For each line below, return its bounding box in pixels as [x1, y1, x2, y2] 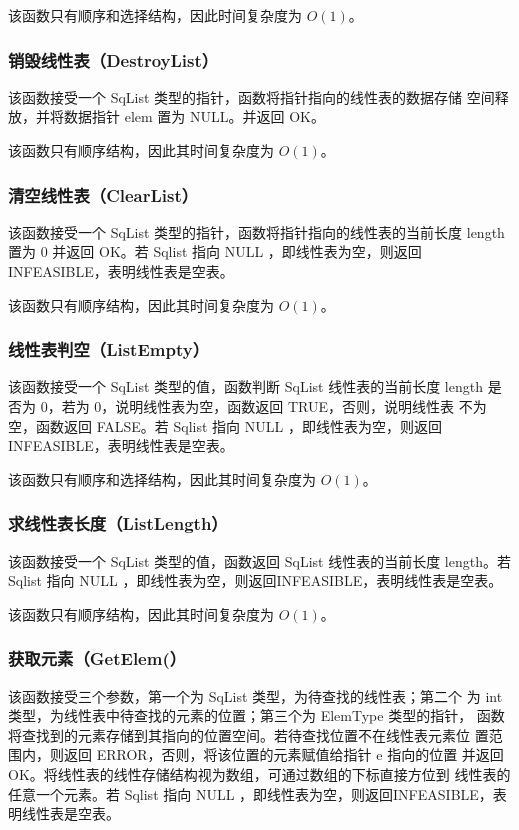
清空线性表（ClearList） [8, 182, 199, 207]
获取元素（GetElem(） [8, 646, 187, 671]
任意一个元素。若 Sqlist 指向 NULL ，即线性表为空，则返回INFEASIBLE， [8, 783, 493, 804]
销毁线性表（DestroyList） [8, 47, 219, 72]
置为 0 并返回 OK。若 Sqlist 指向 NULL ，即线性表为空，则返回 [8, 241, 422, 262]
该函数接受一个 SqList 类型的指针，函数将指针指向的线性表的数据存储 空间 [8, 86, 495, 107]
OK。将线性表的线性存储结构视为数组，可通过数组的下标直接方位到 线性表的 [8, 763, 511, 784]
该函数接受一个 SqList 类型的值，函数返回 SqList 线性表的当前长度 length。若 [8, 550, 511, 571]
